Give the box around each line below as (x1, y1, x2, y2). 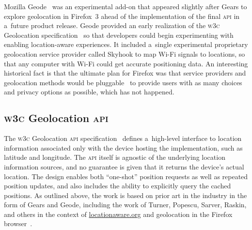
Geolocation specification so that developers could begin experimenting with (4, 30, 234, 40)
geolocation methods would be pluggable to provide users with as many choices (4, 77, 242, 87)
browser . (4, 218, 32, 229)
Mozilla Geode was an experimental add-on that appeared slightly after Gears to (4, 1, 247, 11)
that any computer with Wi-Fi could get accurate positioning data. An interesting (4, 58, 248, 68)
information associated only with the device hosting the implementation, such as (4, 142, 243, 153)
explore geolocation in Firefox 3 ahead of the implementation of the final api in (4, 11, 240, 21)
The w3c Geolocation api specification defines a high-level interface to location (4, 133, 242, 143)
